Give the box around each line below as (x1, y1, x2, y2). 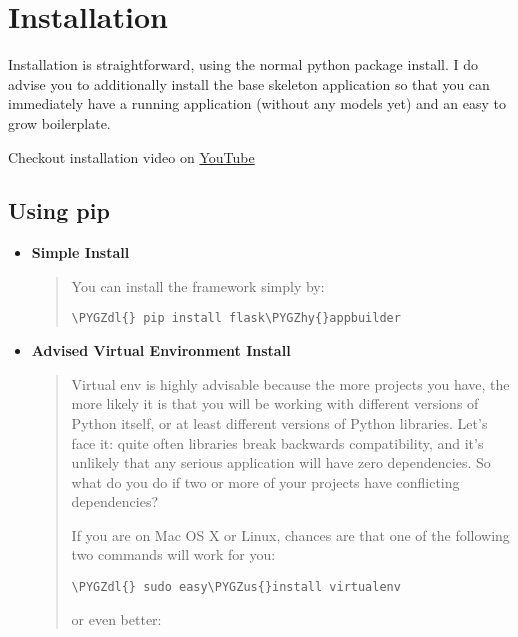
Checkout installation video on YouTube (8, 146, 255, 167)
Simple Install (31, 242, 130, 263)
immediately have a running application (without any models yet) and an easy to (8, 93, 506, 114)
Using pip (8, 195, 110, 226)
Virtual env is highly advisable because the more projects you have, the (71, 373, 510, 394)
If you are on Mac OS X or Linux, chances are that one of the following (71, 524, 510, 545)
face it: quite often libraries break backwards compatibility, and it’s (71, 432, 484, 453)
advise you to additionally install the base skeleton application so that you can (8, 73, 490, 94)
